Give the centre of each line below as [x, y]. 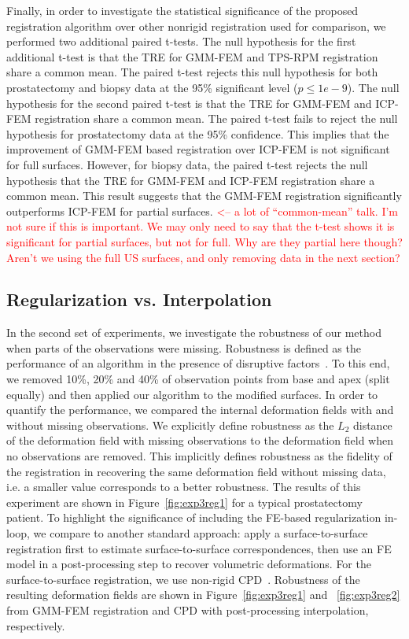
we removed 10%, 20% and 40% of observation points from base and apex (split [198, 379]
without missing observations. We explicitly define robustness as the [170, 425]
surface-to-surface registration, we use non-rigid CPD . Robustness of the [183, 579]
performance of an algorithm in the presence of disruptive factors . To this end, [198, 363]
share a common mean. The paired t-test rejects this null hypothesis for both [192, 72]
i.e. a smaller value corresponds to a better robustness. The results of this [184, 487]
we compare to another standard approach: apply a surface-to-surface [201, 533]
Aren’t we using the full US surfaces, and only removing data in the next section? [203, 257]
